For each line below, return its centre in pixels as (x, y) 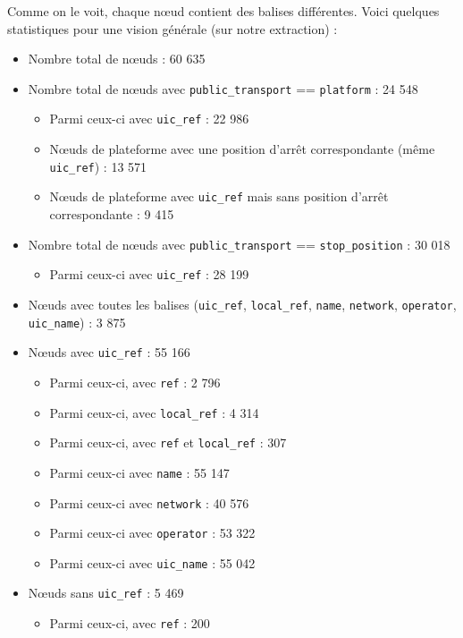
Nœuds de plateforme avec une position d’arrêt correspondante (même (242, 149)
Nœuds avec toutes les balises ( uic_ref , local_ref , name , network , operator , (242, 304)
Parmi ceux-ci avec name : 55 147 (139, 472)
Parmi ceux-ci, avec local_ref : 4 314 (154, 412)
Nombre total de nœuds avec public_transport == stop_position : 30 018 (239, 244)
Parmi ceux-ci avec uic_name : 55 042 (152, 562)
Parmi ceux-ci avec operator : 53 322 (152, 533)
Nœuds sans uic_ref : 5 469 (106, 593)
